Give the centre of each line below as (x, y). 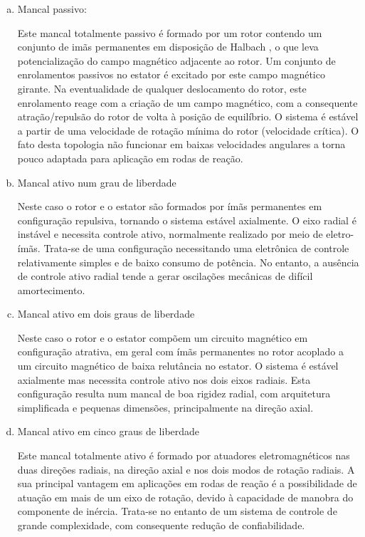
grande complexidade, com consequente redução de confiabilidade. (161, 525)
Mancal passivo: (52, 9)
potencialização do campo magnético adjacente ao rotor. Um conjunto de (176, 60)
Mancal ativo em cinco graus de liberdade (109, 431)
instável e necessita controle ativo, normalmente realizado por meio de (170, 234)
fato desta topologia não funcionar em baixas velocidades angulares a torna (181, 144)
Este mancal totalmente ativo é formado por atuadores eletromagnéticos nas (184, 455)
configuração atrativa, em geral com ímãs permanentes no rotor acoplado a (180, 351)
